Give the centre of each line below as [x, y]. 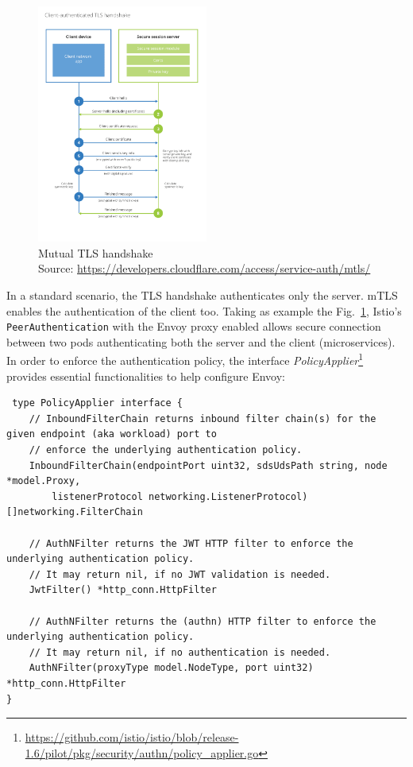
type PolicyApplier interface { [97, 403]
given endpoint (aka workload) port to [112, 434]
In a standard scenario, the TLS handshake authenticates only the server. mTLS [202, 294]
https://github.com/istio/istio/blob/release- [132, 737]
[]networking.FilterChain [75, 512]
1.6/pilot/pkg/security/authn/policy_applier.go [142, 752]
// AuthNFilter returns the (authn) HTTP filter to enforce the [203, 621]
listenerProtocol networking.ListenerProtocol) [180, 496]
